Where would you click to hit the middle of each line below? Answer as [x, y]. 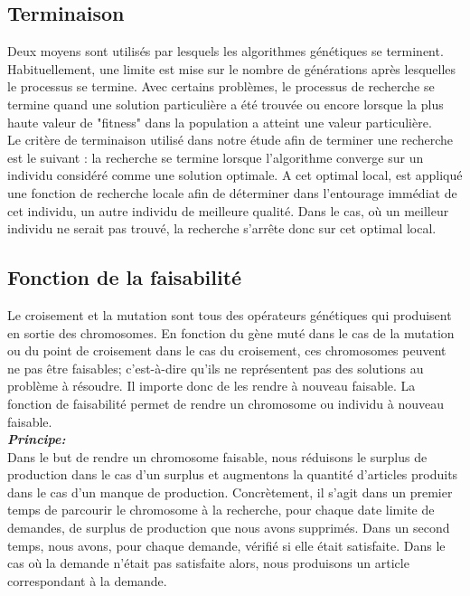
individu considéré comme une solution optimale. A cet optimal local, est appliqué [235, 175]
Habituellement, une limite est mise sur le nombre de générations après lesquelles [232, 68]
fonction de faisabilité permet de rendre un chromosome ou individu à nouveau [226, 403]
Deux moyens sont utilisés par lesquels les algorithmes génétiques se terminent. [226, 51]
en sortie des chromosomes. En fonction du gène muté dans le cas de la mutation [231, 332]
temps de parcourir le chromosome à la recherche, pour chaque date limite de [221, 510]
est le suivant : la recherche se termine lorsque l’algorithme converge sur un [216, 157]
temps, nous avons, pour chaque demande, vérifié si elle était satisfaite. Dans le [226, 545]
